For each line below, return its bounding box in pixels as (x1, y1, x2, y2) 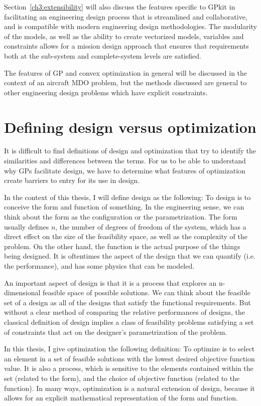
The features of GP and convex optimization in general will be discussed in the (4, 67, 247, 78)
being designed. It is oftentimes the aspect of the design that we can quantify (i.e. (4, 251, 255, 261)
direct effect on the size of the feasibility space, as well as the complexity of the (4, 231, 247, 242)
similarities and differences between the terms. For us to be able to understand (4, 155, 246, 166)
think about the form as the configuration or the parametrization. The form (4, 212, 237, 222)
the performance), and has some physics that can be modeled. (4, 261, 195, 271)
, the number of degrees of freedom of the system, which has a (55, 221, 246, 232)
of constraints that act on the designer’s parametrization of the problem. (4, 326, 227, 337)
